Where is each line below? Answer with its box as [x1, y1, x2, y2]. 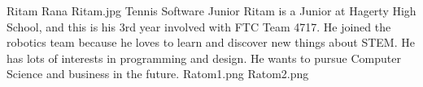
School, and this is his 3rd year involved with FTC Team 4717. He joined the [7, 18, 391, 35]
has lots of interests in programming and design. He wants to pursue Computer [7, 49, 401, 66]
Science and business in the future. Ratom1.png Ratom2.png [7, 65, 309, 82]
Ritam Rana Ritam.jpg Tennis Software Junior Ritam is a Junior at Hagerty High [7, 2, 416, 19]
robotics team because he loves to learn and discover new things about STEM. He [7, 34, 415, 51]
